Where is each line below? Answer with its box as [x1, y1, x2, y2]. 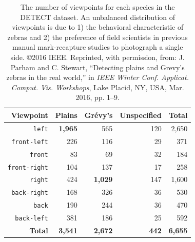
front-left [11, 138, 48, 146]
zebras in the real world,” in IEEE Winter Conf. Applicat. [6, 72, 189, 83]
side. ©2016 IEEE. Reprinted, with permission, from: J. [10, 51, 185, 62]
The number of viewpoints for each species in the [20, 2, 175, 12]
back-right [11, 189, 48, 197]
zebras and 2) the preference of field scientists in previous [7, 31, 188, 42]
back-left [15, 215, 48, 223]
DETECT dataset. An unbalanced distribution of [20, 11, 175, 22]
